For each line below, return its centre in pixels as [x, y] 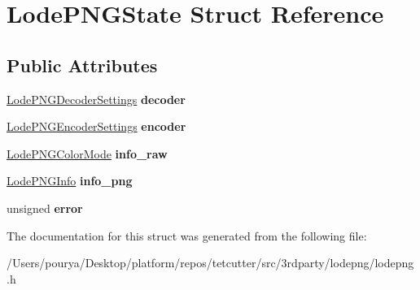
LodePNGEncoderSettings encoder [96, 126]
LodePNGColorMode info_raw [87, 153]
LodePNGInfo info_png [70, 181]
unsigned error [45, 208]
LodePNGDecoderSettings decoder [96, 99]
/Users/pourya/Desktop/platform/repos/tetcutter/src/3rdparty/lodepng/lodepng [210, 263]
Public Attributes [82, 65]
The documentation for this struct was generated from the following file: [187, 235]
